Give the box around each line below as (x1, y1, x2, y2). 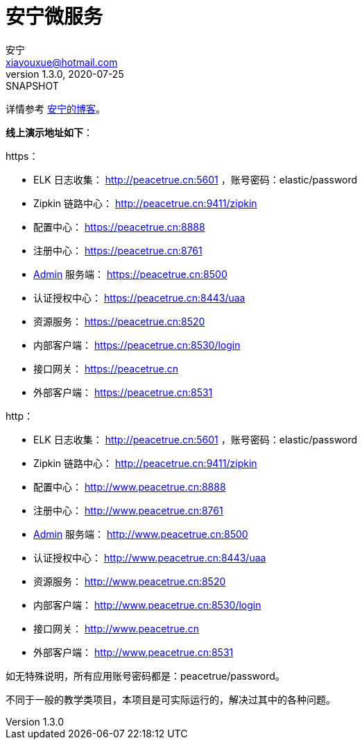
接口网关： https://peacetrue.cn (33, 362, 178, 375)
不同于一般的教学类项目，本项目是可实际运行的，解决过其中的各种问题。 (6, 693, 336, 705)
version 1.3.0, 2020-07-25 (6, 67, 124, 80)
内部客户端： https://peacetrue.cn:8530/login (33, 338, 241, 351)
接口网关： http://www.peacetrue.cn (33, 622, 199, 635)
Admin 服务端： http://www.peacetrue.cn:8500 (33, 527, 248, 540)
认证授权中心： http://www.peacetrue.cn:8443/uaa (33, 551, 266, 564)
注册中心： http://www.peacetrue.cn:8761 (33, 504, 223, 516)
